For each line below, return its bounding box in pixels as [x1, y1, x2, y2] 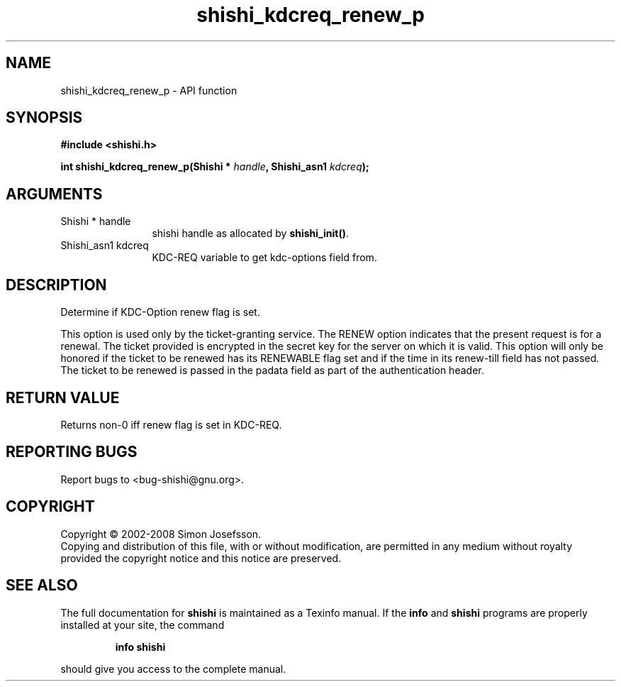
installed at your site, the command [60, 618, 225, 631]
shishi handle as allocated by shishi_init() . [152, 227, 349, 240]
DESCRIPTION [6, 275, 107, 294]
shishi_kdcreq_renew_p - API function [60, 84, 237, 97]
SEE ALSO [6, 576, 78, 595]
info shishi [115, 640, 166, 653]
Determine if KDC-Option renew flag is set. [60, 306, 260, 319]
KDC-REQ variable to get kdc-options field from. [152, 251, 377, 264]
